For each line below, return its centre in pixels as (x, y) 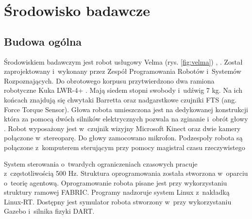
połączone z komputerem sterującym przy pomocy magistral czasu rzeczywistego (125, 147)
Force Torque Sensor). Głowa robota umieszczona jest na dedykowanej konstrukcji (126, 109)
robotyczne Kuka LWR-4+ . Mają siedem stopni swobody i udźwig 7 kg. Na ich (123, 90)
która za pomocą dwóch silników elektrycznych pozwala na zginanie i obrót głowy (126, 119)
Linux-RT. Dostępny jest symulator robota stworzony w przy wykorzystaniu (118, 201)
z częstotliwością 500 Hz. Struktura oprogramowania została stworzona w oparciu (126, 173)
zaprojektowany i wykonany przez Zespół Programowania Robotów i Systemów (123, 71)
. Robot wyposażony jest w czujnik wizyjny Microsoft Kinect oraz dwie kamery (122, 128)
